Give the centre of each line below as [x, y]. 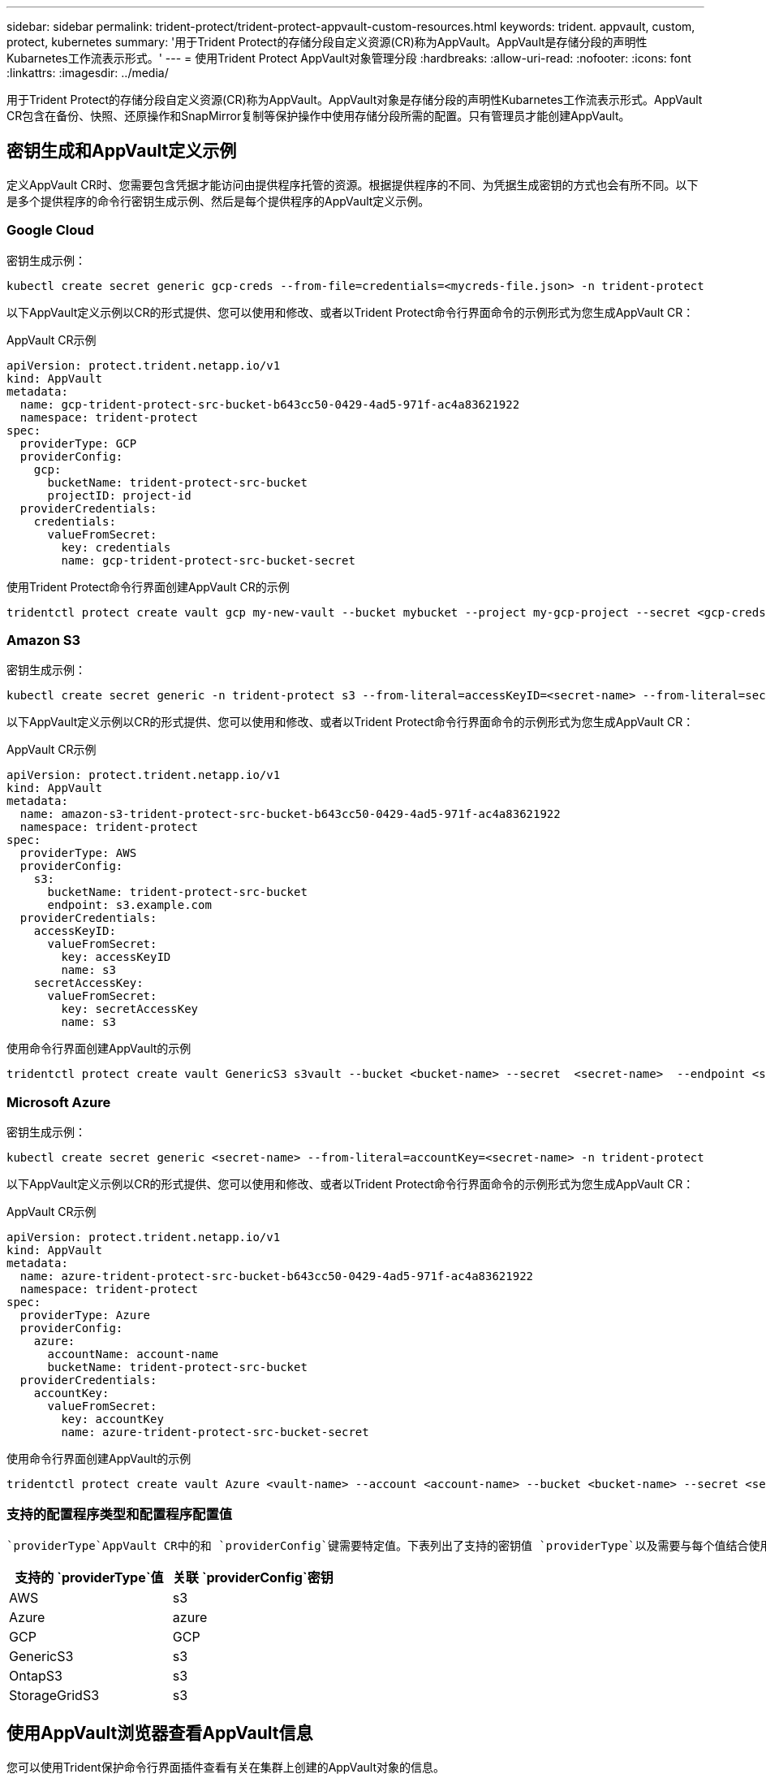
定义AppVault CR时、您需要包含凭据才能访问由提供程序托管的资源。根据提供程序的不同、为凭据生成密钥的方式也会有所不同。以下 [353, 184]
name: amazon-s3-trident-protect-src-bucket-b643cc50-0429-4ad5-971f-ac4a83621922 [290, 814]
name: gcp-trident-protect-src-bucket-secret [208, 560]
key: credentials [116, 547]
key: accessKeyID [116, 957]
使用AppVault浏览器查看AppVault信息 [160, 1733]
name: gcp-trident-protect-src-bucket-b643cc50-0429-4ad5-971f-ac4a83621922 [270, 404]
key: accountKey [112, 1419]
